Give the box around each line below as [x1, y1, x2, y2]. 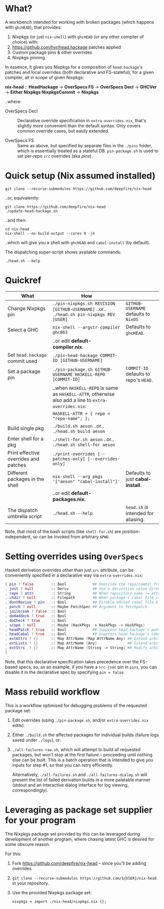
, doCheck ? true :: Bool [5, 618, 67, 623]
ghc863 [52, 329, 68, 335]
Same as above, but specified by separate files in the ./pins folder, [17, 142, 152, 148]
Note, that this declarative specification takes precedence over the [5, 659, 139, 664]
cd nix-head [5, 227, 29, 231]
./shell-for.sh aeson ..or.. [52, 436, 114, 443]
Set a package [7, 368, 41, 375]
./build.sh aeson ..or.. [52, 422, 104, 429]
